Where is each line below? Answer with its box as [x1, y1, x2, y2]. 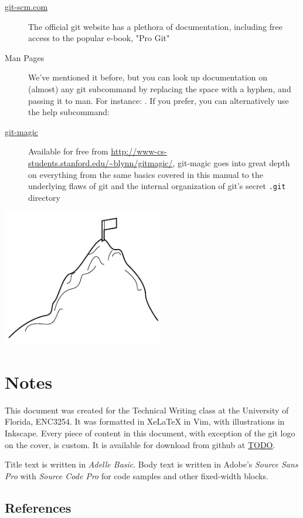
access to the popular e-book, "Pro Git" [28, 32, 170, 44]
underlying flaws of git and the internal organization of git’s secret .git [28, 180, 286, 192]
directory [28, 191, 60, 203]
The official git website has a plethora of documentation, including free [28, 20, 282, 32]
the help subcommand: [28, 106, 110, 118]
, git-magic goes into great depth [172, 156, 290, 169]
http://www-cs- [111, 145, 167, 157]
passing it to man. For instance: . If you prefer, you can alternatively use [28, 94, 289, 106]
